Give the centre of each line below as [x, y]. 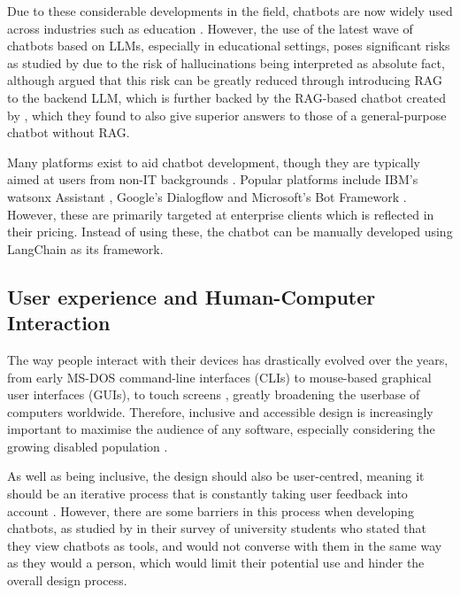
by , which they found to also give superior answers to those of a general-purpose [227, 115]
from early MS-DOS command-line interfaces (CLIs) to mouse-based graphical [219, 377]
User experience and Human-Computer [192, 296]
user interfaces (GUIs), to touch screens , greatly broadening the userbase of [214, 394]
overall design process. [67, 580]
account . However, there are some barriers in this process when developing [211, 510]
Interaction [59, 323]
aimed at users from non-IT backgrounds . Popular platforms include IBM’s [213, 179]
